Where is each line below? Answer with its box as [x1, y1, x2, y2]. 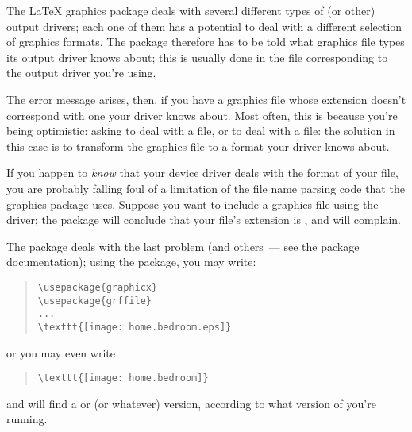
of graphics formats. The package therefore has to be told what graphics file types [6, 33, 405, 50]
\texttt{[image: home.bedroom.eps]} [37, 321, 232, 333]
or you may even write [6, 344, 115, 361]
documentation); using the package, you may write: [6, 253, 256, 270]
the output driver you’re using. [6, 64, 156, 81]
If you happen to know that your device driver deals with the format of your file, [6, 164, 399, 181]
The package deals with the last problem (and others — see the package [6, 237, 360, 254]
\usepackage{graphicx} [37, 281, 158, 293]
